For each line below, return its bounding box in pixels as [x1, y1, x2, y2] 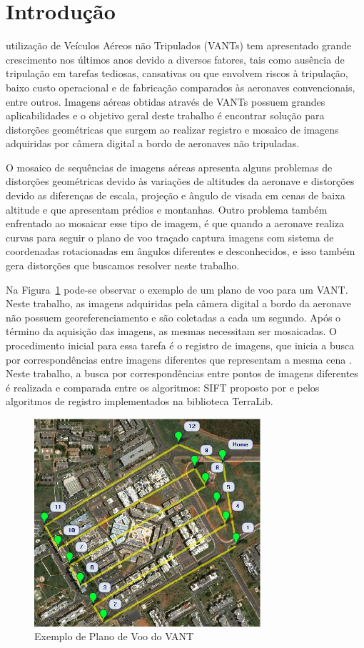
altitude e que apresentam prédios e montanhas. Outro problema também [6, 201, 328, 216]
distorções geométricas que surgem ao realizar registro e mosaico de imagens [6, 121, 339, 136]
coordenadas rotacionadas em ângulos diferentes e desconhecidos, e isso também [6, 244, 355, 259]
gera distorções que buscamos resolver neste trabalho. [6, 258, 240, 273]
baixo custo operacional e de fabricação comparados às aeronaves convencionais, [6, 79, 355, 94]
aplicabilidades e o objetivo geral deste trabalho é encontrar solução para [6, 108, 325, 123]
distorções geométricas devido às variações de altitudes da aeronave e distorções [6, 174, 355, 189]
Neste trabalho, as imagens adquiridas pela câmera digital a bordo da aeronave [6, 296, 351, 311]
